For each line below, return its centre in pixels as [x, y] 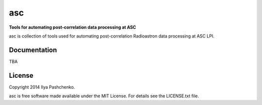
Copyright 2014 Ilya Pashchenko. [42, 87]
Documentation [33, 50]
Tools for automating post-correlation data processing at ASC [73, 27]
